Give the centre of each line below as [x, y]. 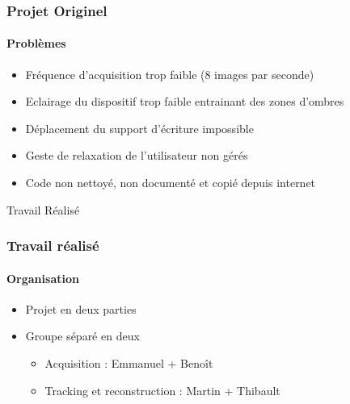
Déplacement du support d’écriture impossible [139, 128]
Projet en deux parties [81, 308]
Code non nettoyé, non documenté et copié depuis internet [171, 183]
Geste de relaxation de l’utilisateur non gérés [137, 155]
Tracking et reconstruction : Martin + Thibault [162, 390]
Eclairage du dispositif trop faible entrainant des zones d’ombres [185, 101]
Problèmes [36, 43]
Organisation [43, 278]
